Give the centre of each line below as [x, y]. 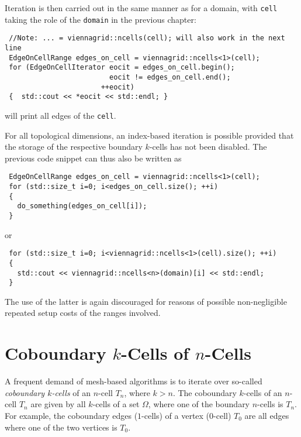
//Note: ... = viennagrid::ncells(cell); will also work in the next [147, 38]
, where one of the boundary [199, 404]
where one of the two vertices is [61, 427]
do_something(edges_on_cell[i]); [82, 206]
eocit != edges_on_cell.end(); [170, 77]
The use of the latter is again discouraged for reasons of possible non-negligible [146, 301]
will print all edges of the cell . [60, 115]
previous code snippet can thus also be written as [93, 158]
